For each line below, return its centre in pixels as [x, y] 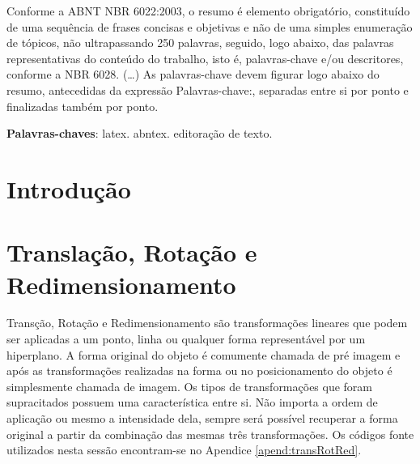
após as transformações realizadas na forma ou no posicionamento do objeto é [199, 370]
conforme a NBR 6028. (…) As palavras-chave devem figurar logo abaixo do [193, 74]
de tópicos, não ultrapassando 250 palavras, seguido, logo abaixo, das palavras [200, 43]
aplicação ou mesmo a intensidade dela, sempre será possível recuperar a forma [202, 418]
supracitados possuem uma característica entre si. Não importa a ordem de [192, 402]
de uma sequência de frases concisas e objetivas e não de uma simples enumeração [210, 26]
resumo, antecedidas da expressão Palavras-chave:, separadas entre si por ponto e [208, 89]
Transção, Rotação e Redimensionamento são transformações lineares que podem [207, 323]
